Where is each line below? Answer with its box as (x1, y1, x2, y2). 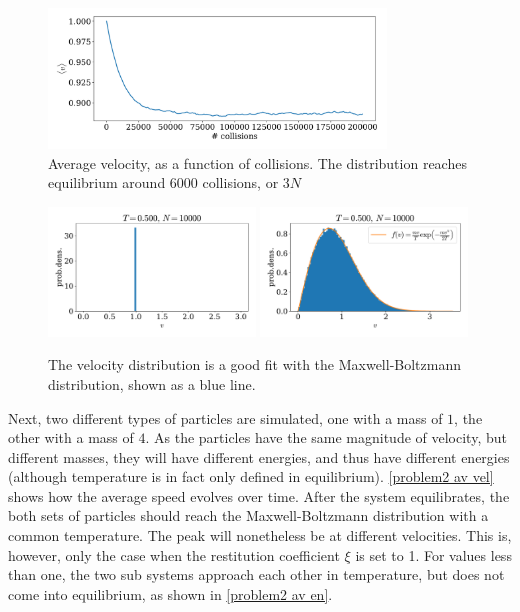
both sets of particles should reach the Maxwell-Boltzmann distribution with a (8, 505, 489, 526)
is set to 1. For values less (355, 544, 512, 565)
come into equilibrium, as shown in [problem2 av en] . (8, 583, 333, 604)
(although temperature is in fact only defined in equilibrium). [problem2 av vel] (8, 466, 494, 487)
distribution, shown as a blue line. (48, 373, 256, 394)
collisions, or (202, 172, 279, 193)
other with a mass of (8, 427, 134, 448)
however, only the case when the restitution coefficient (8, 544, 340, 565)
